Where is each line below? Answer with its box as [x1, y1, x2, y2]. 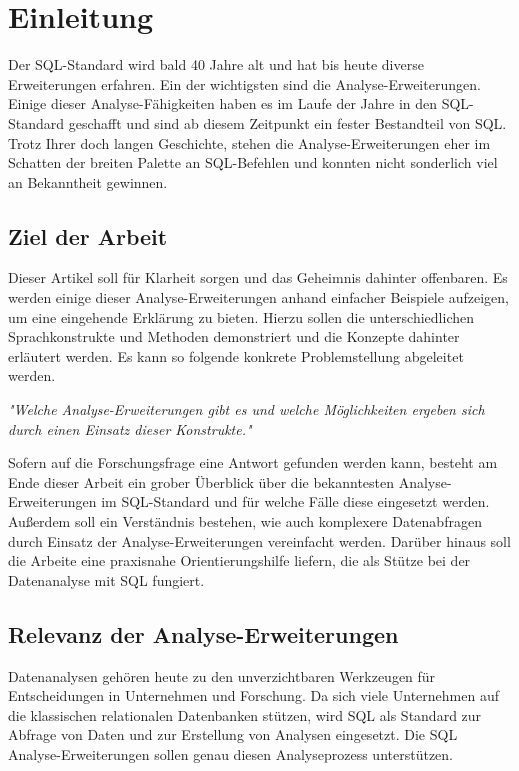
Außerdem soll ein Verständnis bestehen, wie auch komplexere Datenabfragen [8, 511, 482, 532]
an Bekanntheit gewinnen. [8, 171, 168, 192]
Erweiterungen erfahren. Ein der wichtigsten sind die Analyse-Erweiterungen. [8, 73, 481, 94]
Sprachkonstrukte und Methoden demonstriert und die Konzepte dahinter [8, 326, 460, 347]
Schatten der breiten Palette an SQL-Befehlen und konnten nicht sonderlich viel [8, 152, 498, 173]
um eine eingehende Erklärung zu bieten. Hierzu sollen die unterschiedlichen [8, 306, 475, 327]
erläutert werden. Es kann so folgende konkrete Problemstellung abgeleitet [8, 345, 464, 366]
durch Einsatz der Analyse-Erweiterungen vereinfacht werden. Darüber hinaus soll [8, 530, 511, 551]
